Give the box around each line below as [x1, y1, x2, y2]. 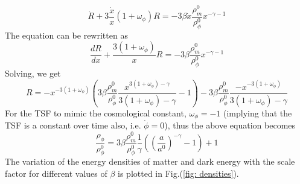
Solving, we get [5, 67, 61, 80]
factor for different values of [5, 167, 107, 179]
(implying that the [223, 106, 292, 119]
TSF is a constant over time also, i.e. [5, 119, 141, 132]
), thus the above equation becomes [164, 119, 296, 132]
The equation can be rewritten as [5, 28, 128, 41]
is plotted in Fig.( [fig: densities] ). [118, 167, 239, 179]
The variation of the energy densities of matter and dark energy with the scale [5, 155, 295, 168]
